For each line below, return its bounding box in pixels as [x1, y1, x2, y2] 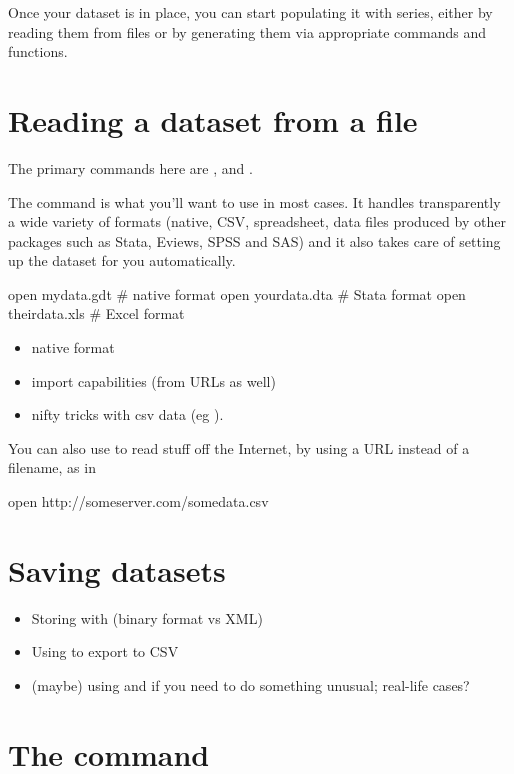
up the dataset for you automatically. [8, 250, 236, 271]
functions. [8, 41, 68, 62]
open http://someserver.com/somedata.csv [8, 491, 269, 512]
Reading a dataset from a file [8, 99, 418, 140]
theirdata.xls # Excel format [8, 303, 185, 324]
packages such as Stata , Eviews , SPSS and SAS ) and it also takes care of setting [8, 230, 501, 251]
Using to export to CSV [31, 641, 179, 662]
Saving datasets [8, 549, 226, 590]
